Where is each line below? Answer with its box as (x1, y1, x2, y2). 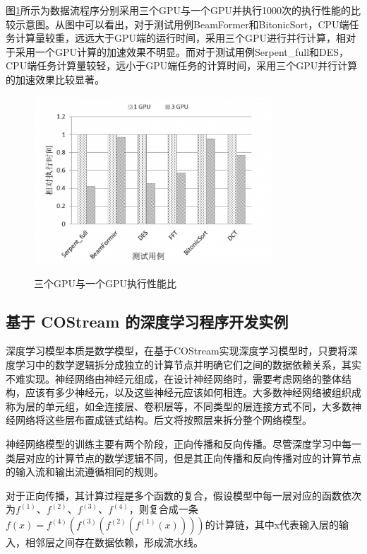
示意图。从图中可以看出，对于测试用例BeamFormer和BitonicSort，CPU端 (15, 16, 349, 31)
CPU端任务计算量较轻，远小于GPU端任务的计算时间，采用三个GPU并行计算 (6, 58, 358, 73)
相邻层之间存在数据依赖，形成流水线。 (25, 534, 203, 549)
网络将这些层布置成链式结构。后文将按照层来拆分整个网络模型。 (15, 412, 312, 427)
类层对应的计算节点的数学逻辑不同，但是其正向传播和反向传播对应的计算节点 (6, 450, 361, 465)
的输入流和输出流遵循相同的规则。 (6, 464, 164, 479)
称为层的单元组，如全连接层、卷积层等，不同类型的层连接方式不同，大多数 (6, 398, 351, 413)
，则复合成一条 (128, 502, 198, 517)
